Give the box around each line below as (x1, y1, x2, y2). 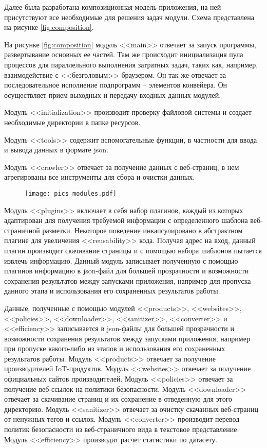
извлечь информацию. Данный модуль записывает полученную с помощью (4, 255, 238, 266)
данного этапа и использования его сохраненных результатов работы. (4, 285, 220, 296)
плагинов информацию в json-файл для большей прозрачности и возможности (4, 265, 249, 276)
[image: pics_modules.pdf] (25, 189, 117, 197)
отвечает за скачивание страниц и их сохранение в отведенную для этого (4, 393, 233, 404)
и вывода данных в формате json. (4, 144, 108, 155)
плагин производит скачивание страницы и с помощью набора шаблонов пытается (4, 245, 262, 255)
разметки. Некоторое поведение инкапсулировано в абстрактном (42, 225, 243, 235)
